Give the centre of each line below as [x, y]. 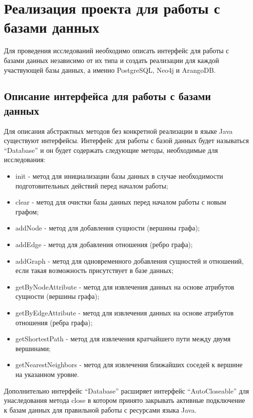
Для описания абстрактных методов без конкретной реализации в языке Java [118, 131]
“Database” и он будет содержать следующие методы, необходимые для [111, 150]
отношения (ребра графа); [54, 322]
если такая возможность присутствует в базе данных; [94, 270]
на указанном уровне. [47, 374]
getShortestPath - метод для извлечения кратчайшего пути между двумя [123, 339]
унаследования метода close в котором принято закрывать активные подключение [125, 400]
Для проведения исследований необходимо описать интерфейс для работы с [117, 51]
